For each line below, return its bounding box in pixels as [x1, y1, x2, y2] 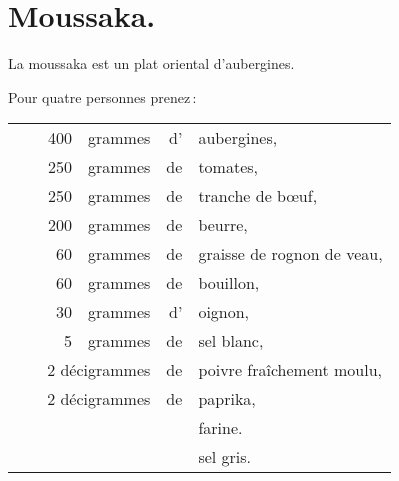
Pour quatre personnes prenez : [8, 86, 197, 107]
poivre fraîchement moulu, [198, 358, 383, 382]
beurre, [198, 213, 248, 237]
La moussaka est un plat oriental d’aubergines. [8, 53, 295, 74]
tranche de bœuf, [198, 184, 318, 208]
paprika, [198, 387, 256, 411]
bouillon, [198, 271, 260, 295]
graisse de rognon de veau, [198, 242, 383, 266]
